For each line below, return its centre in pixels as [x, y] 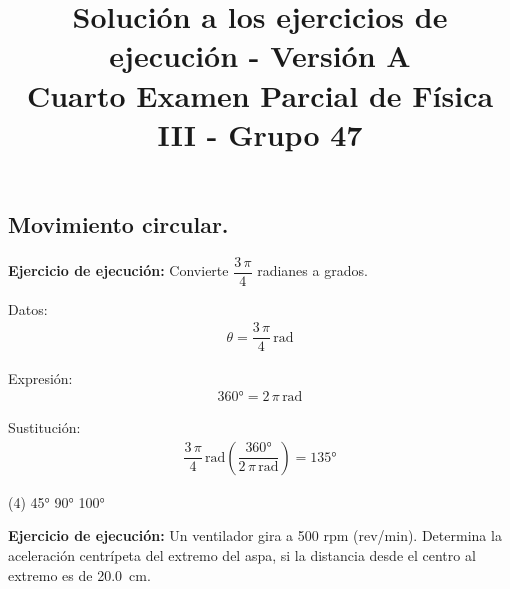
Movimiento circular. [118, 223]
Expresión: [40, 377]
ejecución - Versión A [260, 55]
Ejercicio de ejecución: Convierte [118, 270]
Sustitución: [44, 427]
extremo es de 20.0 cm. [79, 574]
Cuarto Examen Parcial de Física [260, 94]
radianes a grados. [312, 270]
